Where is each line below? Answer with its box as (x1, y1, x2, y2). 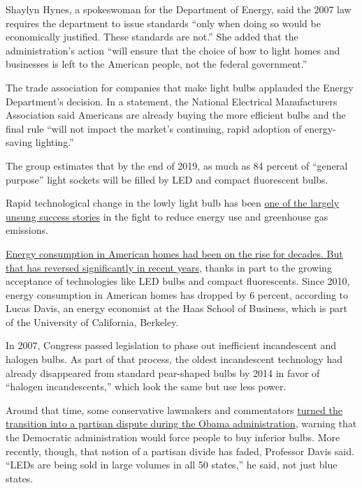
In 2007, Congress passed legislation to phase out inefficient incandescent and (6, 338, 337, 353)
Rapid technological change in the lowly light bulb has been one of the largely (6, 195, 340, 210)
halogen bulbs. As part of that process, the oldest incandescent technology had (6, 352, 342, 367)
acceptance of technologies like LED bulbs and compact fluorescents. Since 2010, (6, 274, 350, 288)
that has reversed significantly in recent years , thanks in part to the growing (6, 260, 332, 274)
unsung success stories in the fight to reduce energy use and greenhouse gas (6, 209, 328, 223)
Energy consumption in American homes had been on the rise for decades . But (6, 246, 343, 260)
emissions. (6, 223, 48, 237)
